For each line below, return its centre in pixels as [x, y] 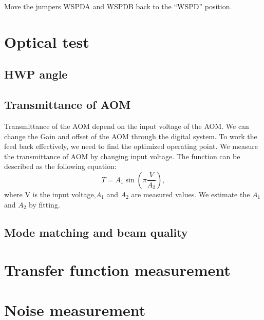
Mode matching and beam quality [96, 232]
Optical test [47, 41]
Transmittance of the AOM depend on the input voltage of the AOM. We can [127, 126]
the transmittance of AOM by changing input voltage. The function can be [122, 156]
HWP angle [36, 74]
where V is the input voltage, [50, 194]
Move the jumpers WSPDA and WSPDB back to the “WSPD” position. [118, 6]
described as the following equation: [60, 166]
